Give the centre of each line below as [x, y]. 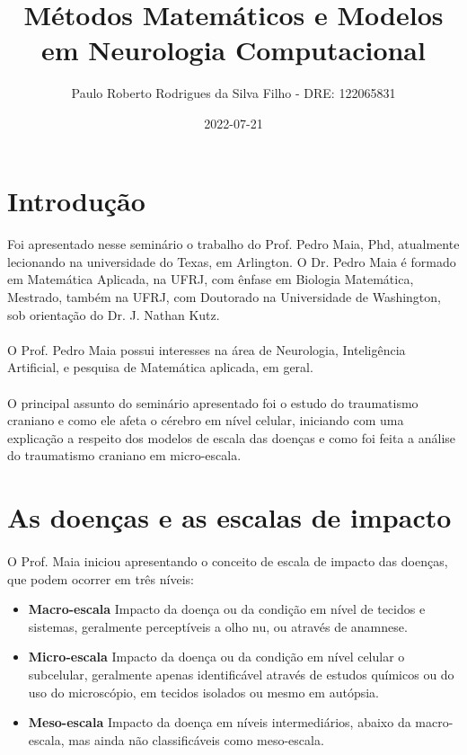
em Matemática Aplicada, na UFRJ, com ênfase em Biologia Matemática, [211, 279]
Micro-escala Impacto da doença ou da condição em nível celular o [216, 657]
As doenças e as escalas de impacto [229, 517]
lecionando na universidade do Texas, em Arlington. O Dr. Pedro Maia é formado [232, 261]
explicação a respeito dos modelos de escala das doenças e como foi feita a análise [232, 437]
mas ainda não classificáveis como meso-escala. [196, 739]
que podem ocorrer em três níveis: [101, 578]
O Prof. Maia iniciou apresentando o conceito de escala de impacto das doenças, [228, 560]
